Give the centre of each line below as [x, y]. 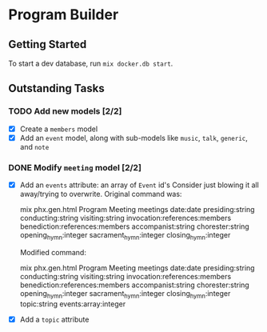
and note [34, 146]
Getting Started [48, 44]
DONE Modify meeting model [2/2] [75, 167]
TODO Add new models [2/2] [65, 111]
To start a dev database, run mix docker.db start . [91, 63]
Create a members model [59, 129]
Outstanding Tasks [57, 88]
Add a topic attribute [54, 319]
